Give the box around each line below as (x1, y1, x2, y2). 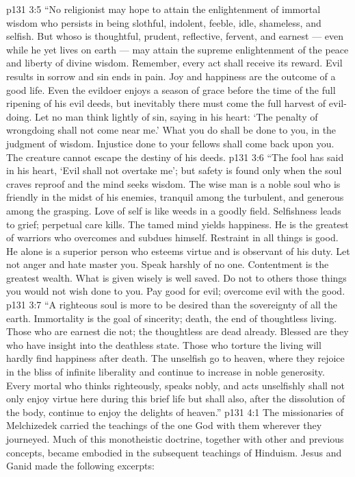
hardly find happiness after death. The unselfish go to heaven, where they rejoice (6, 351, 345, 365)
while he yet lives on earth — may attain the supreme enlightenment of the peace (6, 42, 349, 56)
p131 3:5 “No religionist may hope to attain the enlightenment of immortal (6, 2, 321, 16)
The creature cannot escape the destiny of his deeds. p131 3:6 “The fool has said (6, 149, 344, 164)
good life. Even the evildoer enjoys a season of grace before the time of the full (6, 82, 336, 97)
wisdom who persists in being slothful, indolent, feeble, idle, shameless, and (6, 15, 321, 29)
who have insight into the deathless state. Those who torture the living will (6, 337, 321, 352)
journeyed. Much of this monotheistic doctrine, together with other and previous (6, 432, 344, 445)
